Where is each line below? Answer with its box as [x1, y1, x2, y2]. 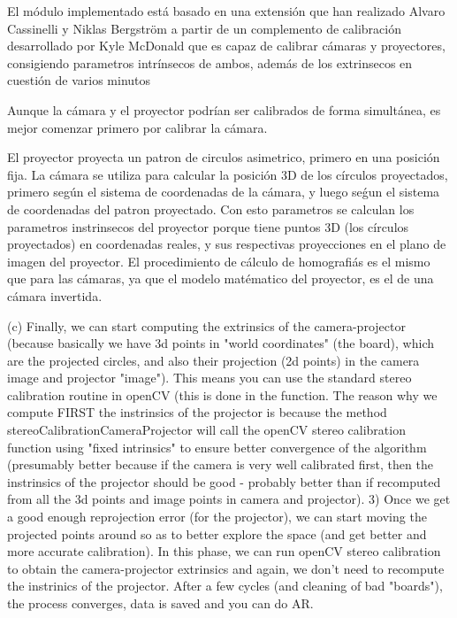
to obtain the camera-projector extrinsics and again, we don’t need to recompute [7, 559, 445, 577]
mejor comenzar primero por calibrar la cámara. [7, 118, 268, 136]
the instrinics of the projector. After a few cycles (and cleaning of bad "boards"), [7, 576, 443, 595]
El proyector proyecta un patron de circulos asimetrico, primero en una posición [7, 148, 440, 166]
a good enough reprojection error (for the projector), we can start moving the [7, 507, 427, 526]
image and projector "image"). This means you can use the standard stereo [7, 368, 412, 387]
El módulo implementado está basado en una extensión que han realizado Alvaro [7, 2, 446, 19]
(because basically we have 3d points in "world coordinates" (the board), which [7, 334, 435, 352]
